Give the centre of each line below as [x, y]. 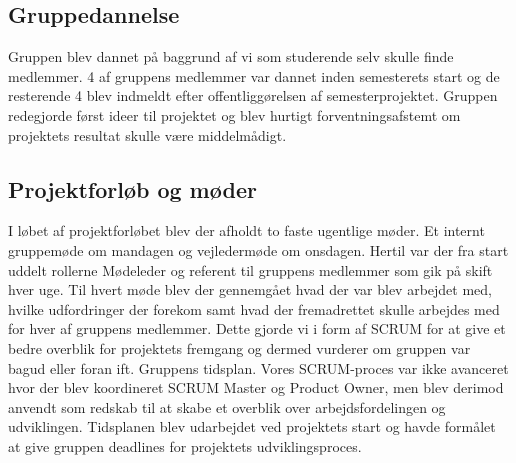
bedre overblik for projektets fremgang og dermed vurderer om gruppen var [239, 347]
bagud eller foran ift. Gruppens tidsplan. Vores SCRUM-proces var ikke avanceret [258, 367]
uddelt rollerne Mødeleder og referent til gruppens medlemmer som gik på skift [250, 269]
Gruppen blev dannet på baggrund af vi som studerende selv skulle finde [231, 56]
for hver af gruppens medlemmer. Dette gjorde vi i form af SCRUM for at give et [257, 328]
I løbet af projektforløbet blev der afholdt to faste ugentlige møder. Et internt [246, 230]
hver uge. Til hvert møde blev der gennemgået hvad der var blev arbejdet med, [250, 289]
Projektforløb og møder [132, 188]
